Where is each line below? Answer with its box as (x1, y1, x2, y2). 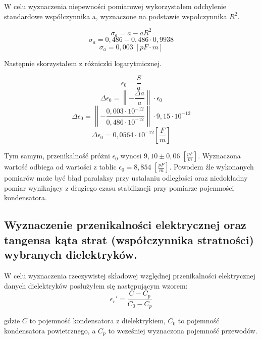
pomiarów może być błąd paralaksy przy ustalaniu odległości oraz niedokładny (4, 173, 248, 183)
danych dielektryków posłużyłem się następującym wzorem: (4, 280, 188, 291)
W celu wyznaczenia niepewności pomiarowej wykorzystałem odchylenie (4, 1, 227, 11)
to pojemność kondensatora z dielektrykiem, (29, 315, 166, 326)
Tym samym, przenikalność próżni (4, 150, 110, 161)
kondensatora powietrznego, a (4, 325, 96, 335)
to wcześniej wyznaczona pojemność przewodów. (108, 325, 257, 335)
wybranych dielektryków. (4, 247, 137, 262)
